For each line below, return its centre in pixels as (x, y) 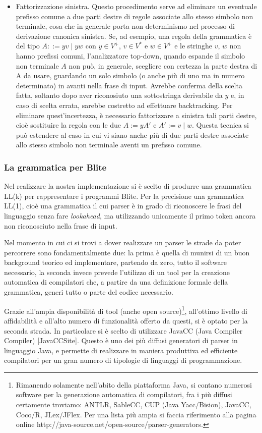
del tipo (28, 46)
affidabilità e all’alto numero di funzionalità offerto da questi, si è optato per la (126, 320)
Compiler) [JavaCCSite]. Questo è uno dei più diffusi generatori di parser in (121, 340)
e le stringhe (193, 46)
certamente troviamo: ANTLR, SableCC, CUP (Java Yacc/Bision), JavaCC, (134, 404)
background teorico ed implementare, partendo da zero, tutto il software (116, 262)
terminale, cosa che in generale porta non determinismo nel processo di (125, 26)
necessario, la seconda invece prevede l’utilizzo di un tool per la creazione (117, 272)
